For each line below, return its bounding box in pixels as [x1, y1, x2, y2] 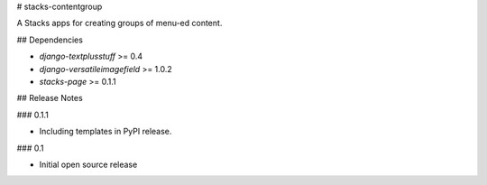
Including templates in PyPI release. [39, 126, 172, 137]
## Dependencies [16, 34, 83, 45]
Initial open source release [39, 159, 138, 170]
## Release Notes [16, 93, 83, 104]
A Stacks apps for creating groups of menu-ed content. [16, 18, 223, 29]
